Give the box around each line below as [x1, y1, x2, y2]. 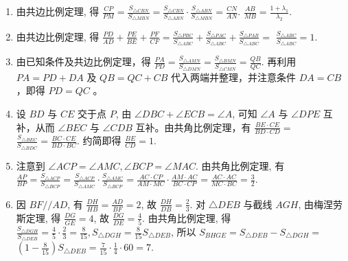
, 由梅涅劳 [298, 196, 343, 211]
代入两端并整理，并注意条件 [171, 69, 297, 84]
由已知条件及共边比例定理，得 [16, 54, 151, 69]
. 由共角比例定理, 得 [142, 210, 231, 225]
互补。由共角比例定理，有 [135, 120, 251, 134]
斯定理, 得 [16, 210, 61, 225]
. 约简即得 [77, 133, 121, 148]
